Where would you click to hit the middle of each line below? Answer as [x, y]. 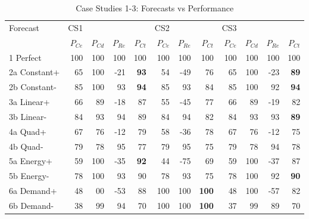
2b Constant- [33, 87]
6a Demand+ [33, 191]
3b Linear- [28, 116]
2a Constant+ [35, 72]
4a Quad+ [28, 131]
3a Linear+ [29, 102]
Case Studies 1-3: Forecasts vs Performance [155, 8]
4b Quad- [26, 146]
